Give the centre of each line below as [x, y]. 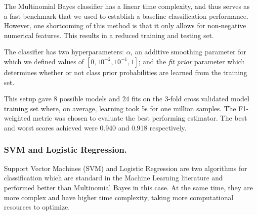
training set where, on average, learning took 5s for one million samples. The [120, 108]
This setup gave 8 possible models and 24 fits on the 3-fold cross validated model [127, 99]
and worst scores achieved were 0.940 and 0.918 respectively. [95, 127]
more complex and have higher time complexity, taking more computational [119, 197]
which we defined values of [44, 61]
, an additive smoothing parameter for [188, 52]
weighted [17, 118]
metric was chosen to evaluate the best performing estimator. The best [140, 118]
